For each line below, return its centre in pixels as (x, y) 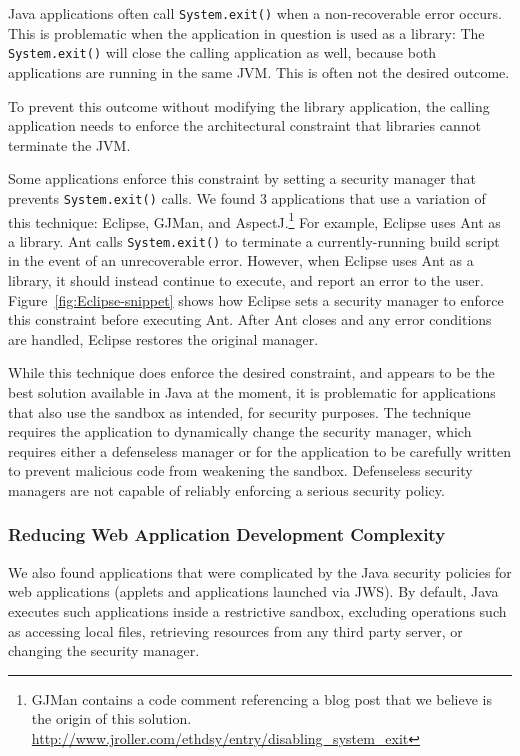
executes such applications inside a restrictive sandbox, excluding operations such (257, 610)
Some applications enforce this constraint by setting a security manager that (242, 178)
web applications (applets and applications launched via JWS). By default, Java (253, 591)
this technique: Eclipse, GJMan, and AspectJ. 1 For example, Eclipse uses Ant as (254, 220)
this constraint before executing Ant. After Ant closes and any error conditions (250, 319)
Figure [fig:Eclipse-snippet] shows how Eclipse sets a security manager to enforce (256, 299)
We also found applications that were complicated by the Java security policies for (260, 571)
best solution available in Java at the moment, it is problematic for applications (252, 392)
